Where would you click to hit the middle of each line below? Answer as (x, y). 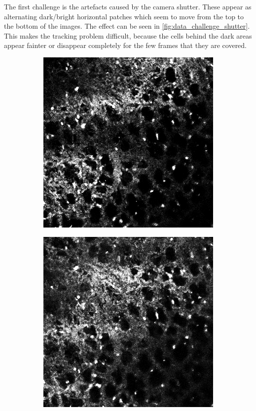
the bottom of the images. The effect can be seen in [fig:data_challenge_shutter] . (127, 26)
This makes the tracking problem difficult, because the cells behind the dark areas (128, 35)
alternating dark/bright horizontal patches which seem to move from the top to (124, 16)
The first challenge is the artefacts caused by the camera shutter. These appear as (128, 6)
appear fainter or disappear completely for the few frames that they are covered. (126, 45)
